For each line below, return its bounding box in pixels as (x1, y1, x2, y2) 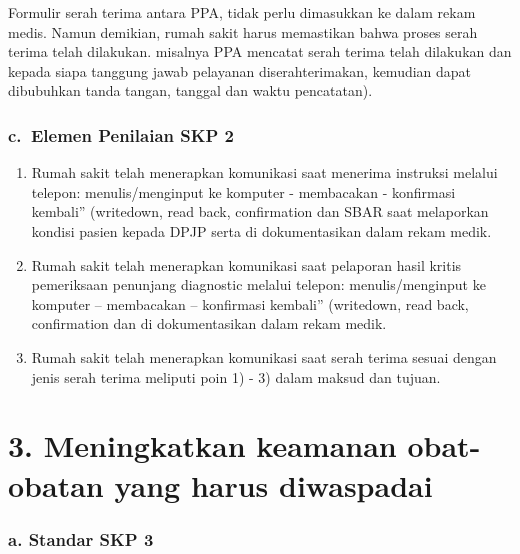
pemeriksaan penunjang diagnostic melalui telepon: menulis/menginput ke (31, 274, 486, 295)
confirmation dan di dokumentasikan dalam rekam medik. (31, 313, 387, 334)
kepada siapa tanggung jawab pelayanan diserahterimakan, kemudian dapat (8, 60, 472, 81)
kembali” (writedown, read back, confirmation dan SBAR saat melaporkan (31, 201, 489, 222)
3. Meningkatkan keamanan (8, 425, 397, 466)
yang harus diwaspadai (114, 464, 433, 505)
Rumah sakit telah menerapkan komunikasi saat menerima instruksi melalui (31, 162, 498, 183)
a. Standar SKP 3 (8, 526, 154, 551)
